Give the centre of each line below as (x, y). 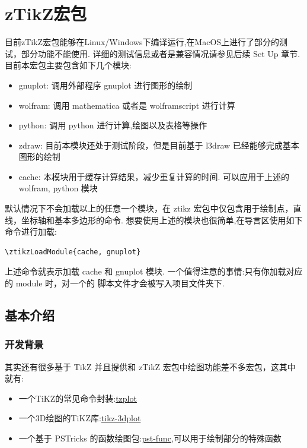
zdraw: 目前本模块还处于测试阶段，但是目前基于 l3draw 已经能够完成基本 (159, 145)
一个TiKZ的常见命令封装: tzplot (78, 398)
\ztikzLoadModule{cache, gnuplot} (73, 252)
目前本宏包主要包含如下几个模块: (68, 65)
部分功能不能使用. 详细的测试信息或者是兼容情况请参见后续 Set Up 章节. (161, 53)
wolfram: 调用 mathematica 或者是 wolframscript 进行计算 (127, 105)
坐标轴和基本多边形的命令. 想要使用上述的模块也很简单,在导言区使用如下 (162, 220)
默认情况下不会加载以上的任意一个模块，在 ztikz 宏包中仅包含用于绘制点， (149, 208)
